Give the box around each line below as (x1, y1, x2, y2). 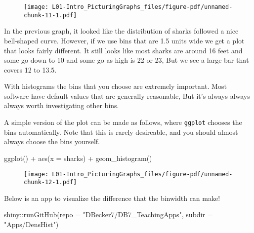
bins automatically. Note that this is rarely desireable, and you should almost (4, 126, 238, 137)
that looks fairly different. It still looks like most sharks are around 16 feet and (4, 45, 243, 55)
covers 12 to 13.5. (4, 64, 57, 75)
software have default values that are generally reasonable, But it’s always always (4, 90, 250, 101)
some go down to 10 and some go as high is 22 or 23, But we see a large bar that (4, 55, 249, 65)
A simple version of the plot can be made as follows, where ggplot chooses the (4, 117, 242, 127)
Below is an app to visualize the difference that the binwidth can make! (4, 193, 220, 203)
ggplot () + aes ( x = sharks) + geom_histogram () (4, 153, 152, 163)
